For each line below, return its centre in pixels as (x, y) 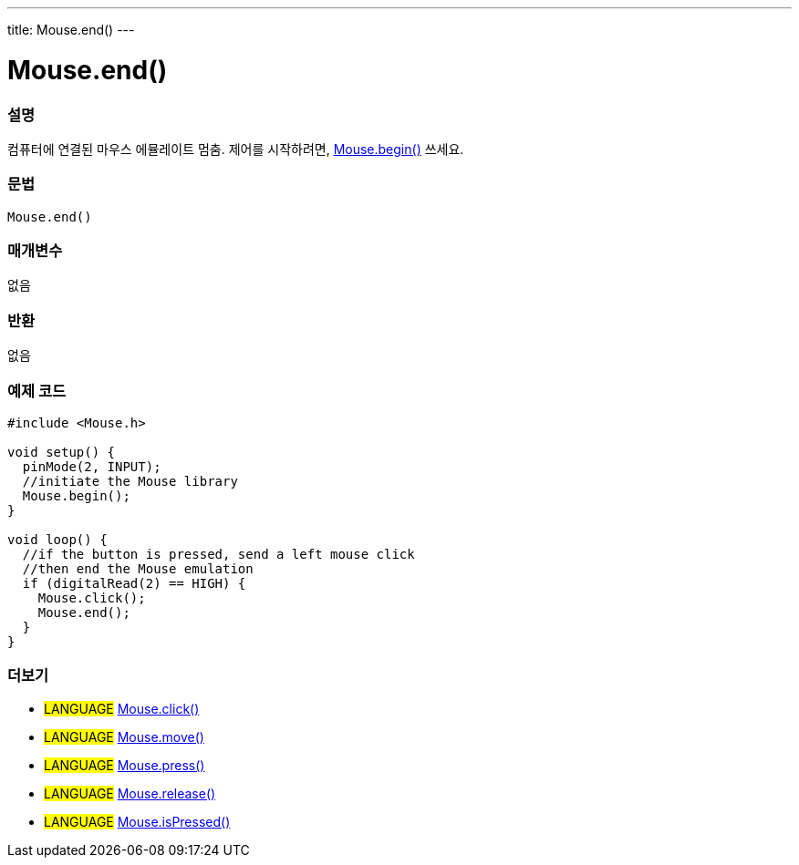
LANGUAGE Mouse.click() (122, 708)
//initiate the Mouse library (130, 481)
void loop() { (57, 539)
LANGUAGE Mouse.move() (124, 736)
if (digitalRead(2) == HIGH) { (134, 583)
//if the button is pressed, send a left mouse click (218, 554)
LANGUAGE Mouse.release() (130, 793)
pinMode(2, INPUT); (92, 466)
